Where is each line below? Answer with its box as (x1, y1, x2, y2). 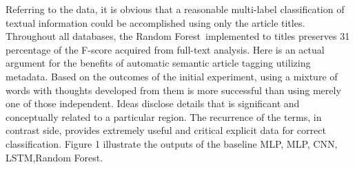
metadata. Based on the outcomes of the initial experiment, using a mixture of (6, 69, 338, 83)
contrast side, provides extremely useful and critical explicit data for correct (6, 123, 326, 137)
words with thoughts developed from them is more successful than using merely (6, 82, 341, 97)
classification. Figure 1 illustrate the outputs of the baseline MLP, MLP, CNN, (6, 136, 338, 150)
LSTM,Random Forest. (6, 150, 103, 164)
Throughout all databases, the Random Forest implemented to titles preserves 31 (6, 29, 350, 43)
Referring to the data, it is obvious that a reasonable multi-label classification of (6, 2, 345, 16)
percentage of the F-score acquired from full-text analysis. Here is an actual (6, 42, 325, 56)
